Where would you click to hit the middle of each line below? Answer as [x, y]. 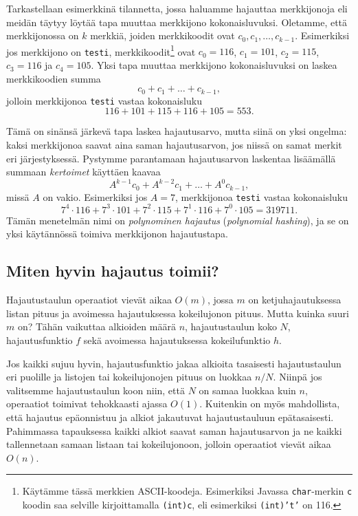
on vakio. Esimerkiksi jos [95, 196]
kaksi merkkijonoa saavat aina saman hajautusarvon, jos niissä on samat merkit [174, 144]
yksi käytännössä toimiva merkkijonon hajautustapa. [117, 234]
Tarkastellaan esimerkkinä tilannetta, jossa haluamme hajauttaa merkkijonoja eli [177, 8]
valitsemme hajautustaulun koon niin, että [96, 390]
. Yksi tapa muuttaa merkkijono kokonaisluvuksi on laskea [214, 65]
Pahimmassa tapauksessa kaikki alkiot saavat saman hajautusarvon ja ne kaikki [174, 430]
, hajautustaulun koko [231, 326]
